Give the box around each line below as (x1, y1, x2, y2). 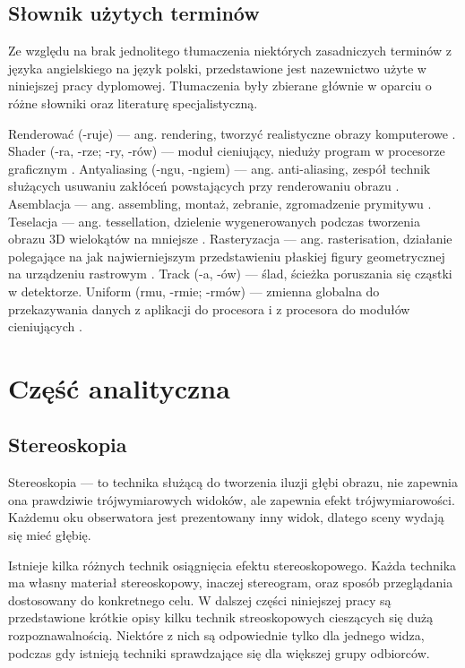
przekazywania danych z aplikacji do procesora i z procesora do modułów (8, 299, 410, 318)
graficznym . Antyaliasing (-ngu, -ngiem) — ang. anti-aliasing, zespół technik (8, 158, 431, 177)
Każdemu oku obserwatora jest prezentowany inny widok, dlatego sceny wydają (8, 508, 444, 527)
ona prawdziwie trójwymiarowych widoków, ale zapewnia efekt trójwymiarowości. (8, 490, 455, 509)
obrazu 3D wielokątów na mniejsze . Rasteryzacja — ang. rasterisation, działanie (8, 229, 452, 248)
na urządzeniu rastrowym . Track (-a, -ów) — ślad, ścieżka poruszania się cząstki (8, 264, 452, 283)
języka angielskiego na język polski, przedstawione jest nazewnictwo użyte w (8, 58, 426, 77)
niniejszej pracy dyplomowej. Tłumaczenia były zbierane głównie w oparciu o (8, 76, 432, 95)
